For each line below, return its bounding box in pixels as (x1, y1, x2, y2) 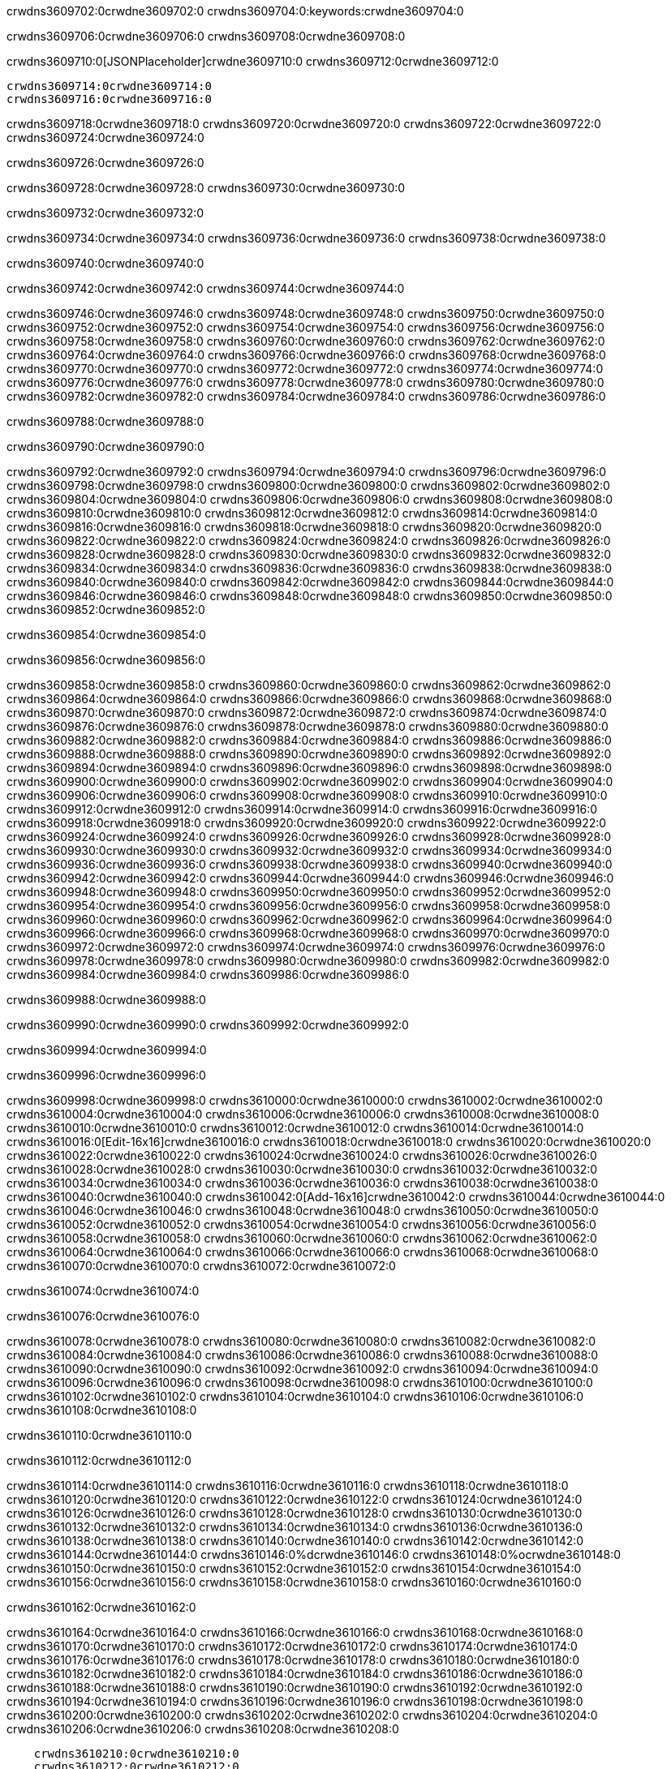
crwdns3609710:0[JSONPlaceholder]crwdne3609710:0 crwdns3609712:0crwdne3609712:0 (6, 54, 499, 68)
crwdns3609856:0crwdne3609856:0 (6, 653, 206, 667)
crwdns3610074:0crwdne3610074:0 (6, 1284, 200, 1298)
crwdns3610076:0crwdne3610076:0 (6, 1309, 200, 1323)
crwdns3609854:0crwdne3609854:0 (6, 628, 206, 642)
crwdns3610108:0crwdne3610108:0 (6, 1403, 197, 1417)
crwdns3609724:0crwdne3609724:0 (6, 131, 204, 144)
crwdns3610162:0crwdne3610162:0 (6, 1600, 196, 1614)
